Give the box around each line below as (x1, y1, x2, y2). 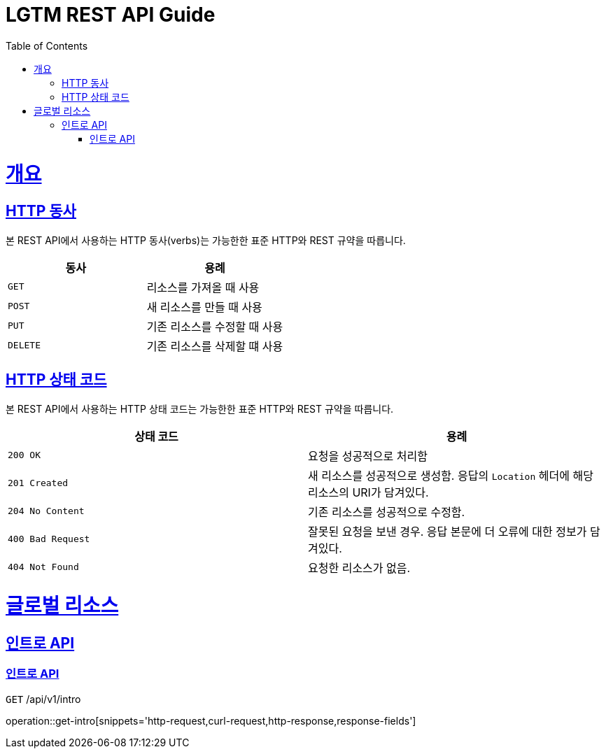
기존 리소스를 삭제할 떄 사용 (146, 339, 283, 353)
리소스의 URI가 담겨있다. (308, 485, 429, 499)
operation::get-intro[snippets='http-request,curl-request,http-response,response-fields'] (6, 714, 416, 727)
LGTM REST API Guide (6, 3, 216, 27)
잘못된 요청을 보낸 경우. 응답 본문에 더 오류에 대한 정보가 (308, 524, 587, 539)
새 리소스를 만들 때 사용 (146, 299, 262, 314)
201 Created (8, 478, 69, 489)
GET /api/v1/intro (6, 692, 81, 705)
